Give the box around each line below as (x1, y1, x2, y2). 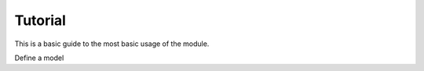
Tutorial (14, 12, 67, 29)
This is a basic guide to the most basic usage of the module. (14, 39, 210, 48)
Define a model (14, 53, 64, 62)
